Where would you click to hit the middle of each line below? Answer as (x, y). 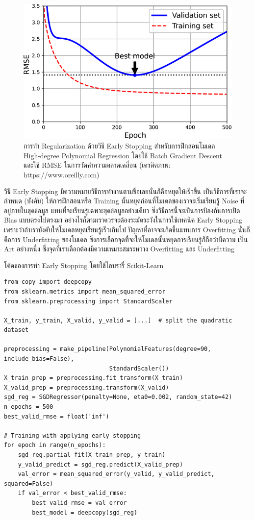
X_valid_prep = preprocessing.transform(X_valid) (87, 387)
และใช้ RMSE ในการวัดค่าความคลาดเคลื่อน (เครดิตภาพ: (97, 165)
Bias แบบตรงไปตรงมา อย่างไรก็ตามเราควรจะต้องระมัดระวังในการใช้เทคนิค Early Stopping (123, 220)
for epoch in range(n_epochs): (55, 445)
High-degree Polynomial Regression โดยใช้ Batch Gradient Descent (123, 155)
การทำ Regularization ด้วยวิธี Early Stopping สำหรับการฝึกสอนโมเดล (119, 146)
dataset (16, 330)
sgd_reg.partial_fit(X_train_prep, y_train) (92, 455)
